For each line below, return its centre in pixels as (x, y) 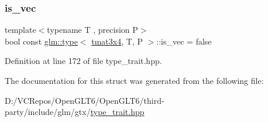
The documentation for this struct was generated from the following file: (134, 80)
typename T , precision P (92, 30)
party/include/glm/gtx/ (48, 112)
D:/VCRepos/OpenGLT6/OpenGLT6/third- (85, 100)
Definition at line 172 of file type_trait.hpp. (83, 61)
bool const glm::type (41, 41)
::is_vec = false (184, 41)
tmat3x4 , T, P (117, 41)
